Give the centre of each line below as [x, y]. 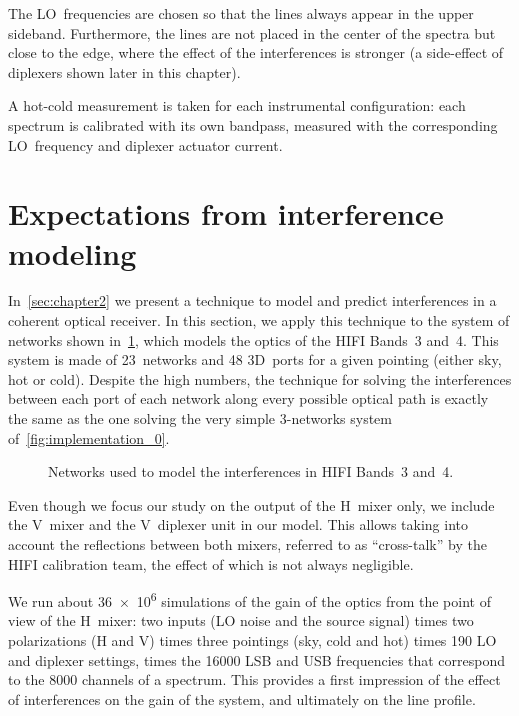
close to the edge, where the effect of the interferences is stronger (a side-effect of [256, 52]
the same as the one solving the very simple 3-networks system [200, 418]
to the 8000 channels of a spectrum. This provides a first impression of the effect [254, 679]
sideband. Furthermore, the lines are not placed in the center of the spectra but [252, 32]
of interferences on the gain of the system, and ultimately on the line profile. [242, 698]
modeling [72, 252]
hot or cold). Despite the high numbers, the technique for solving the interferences [260, 378]
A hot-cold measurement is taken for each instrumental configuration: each [237, 105]
